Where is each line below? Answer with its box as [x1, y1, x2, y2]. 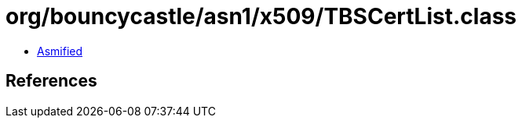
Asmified [37, 44, 83, 58]
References [5, 71, 97, 91]
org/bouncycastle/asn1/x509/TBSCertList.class [5, 3, 517, 30]
